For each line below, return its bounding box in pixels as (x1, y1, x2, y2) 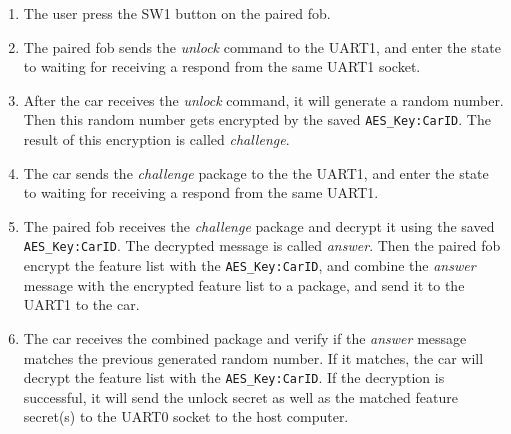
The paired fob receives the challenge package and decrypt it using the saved (23, 215, 495, 236)
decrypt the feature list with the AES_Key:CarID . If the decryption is (23, 367, 445, 388)
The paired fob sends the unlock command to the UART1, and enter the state (23, 36, 501, 57)
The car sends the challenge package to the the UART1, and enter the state (23, 162, 489, 183)
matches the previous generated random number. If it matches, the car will (23, 347, 484, 368)
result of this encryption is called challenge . (23, 129, 290, 150)
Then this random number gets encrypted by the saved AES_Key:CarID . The (23, 109, 491, 130)
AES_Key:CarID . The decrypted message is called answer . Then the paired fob (23, 235, 501, 256)
